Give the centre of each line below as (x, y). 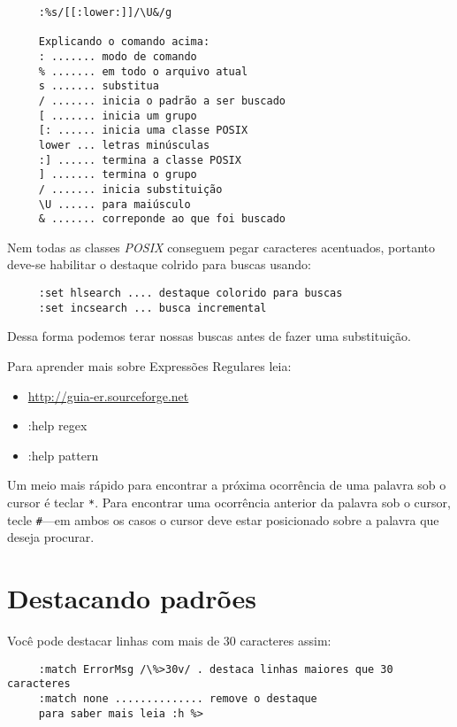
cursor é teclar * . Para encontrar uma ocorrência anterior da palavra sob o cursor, (229, 502)
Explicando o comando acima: (124, 42)
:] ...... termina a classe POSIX (140, 160)
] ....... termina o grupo (118, 175)
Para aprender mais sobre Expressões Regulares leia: (149, 365)
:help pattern (63, 455)
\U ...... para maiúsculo (114, 204)
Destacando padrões (132, 598)
